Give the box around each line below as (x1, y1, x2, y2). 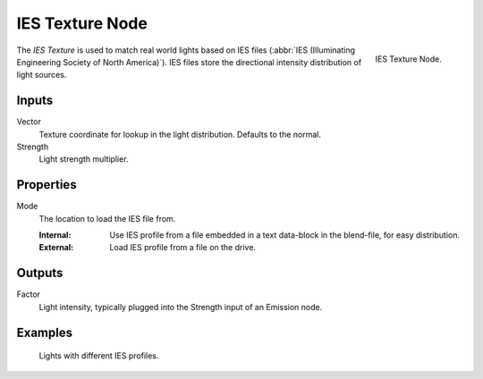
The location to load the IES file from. (38, 213, 176, 223)
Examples (16, 324, 73, 340)
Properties (16, 177, 77, 192)
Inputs (16, 93, 54, 108)
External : (38, 242, 74, 253)
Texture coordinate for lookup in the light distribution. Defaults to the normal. (38, 129, 322, 139)
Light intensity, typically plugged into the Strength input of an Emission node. (38, 301, 323, 312)
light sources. (16, 70, 67, 80)
